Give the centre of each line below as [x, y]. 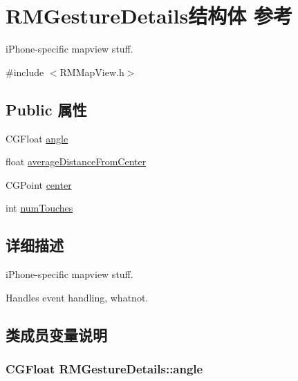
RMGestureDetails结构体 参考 [149, 16]
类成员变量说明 [56, 334]
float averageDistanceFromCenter [76, 161]
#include [25, 72]
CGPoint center [39, 184]
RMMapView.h [92, 72]
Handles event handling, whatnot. [77, 297]
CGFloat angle [37, 138]
